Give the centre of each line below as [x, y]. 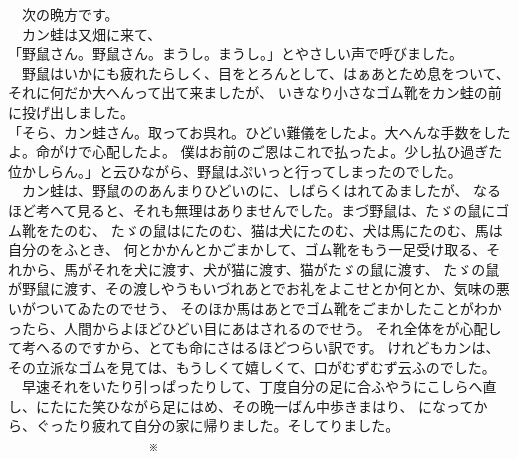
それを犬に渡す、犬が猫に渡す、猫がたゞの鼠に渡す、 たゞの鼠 [295, 268]
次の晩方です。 [70, 14]
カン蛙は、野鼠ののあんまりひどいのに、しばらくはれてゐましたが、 [245, 190]
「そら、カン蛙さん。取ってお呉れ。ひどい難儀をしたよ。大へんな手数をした [259, 131]
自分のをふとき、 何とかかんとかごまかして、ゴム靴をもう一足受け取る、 [247, 249]
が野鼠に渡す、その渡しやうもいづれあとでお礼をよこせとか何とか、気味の [252, 288]
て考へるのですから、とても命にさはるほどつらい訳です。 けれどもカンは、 [254, 347]
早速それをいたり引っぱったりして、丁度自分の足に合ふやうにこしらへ [252, 386]
